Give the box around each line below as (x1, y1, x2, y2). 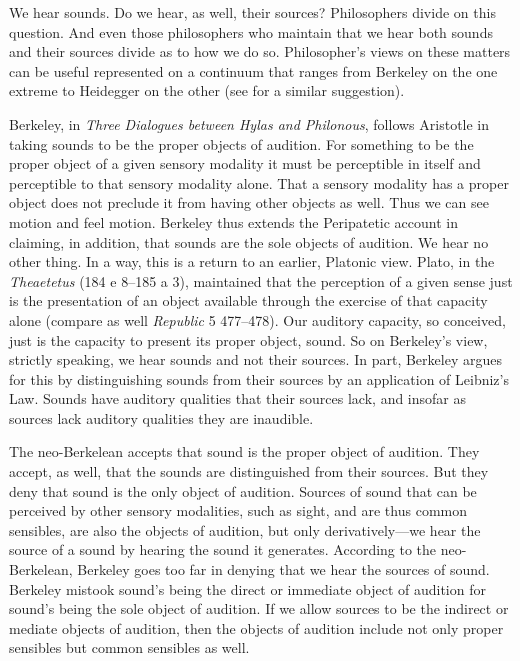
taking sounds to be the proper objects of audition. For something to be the (9, 133, 474, 154)
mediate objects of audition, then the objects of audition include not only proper (9, 617, 504, 638)
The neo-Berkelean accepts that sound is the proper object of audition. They (9, 441, 480, 462)
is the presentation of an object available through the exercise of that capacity (9, 290, 488, 311)
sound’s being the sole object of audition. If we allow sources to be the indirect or (9, 598, 509, 619)
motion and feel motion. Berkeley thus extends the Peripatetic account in (9, 211, 458, 232)
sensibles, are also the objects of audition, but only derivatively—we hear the (9, 519, 481, 540)
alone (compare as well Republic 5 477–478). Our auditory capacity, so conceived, (9, 309, 506, 330)
